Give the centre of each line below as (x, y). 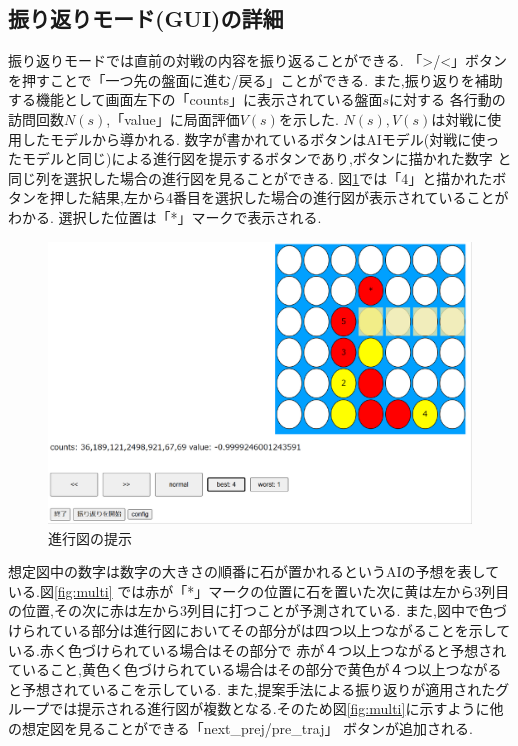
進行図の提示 (90, 537)
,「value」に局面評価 (173, 118)
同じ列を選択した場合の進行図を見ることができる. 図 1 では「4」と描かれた (250, 177)
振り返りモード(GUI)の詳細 (146, 18)
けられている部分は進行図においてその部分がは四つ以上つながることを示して (259, 629)
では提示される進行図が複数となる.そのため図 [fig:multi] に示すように (269, 708)
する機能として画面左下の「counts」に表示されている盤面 (195, 99)
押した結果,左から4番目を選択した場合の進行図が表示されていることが (279, 197)
